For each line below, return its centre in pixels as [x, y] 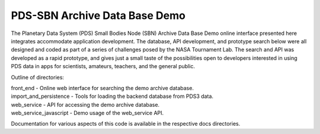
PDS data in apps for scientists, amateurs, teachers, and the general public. [103, 66]
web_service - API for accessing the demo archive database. [85, 104]
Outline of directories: [38, 77]
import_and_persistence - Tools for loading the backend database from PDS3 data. [112, 96]
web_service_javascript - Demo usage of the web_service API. [87, 113]
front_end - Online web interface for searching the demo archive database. [102, 88]
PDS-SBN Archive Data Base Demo [98, 15]
